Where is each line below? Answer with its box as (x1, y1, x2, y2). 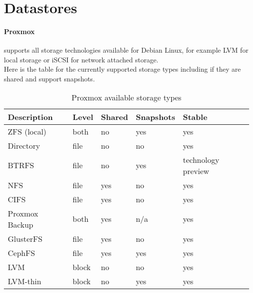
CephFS (8, 247, 35, 258)
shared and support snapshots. (4, 73, 95, 83)
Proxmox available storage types (72, 91, 181, 103)
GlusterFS (8, 233, 43, 244)
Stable (182, 111, 208, 122)
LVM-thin (8, 275, 41, 287)
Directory (8, 139, 40, 151)
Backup (8, 218, 34, 230)
